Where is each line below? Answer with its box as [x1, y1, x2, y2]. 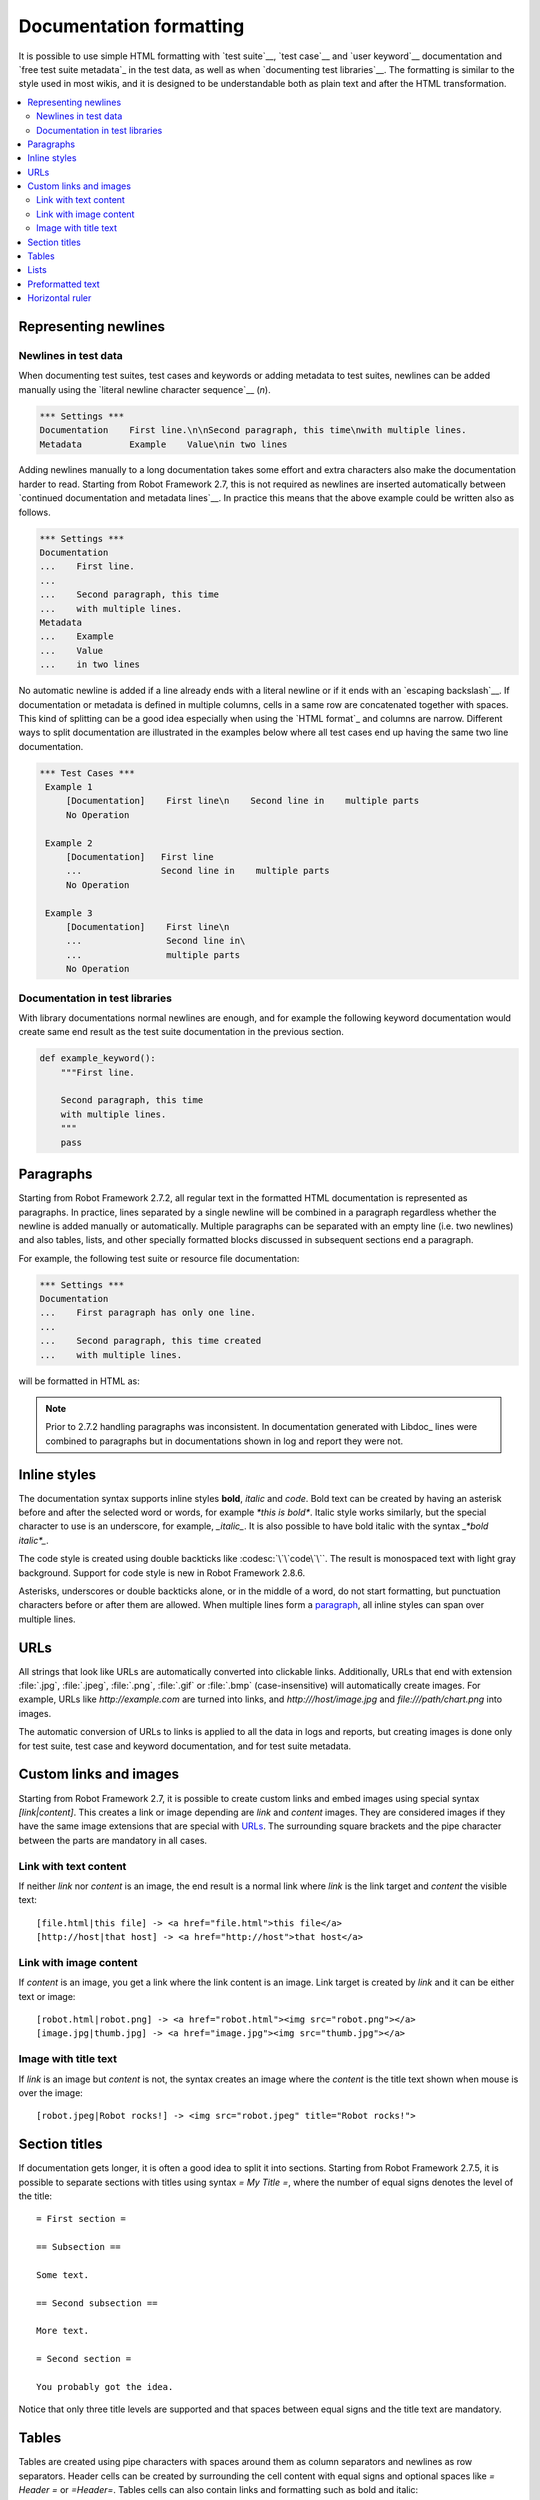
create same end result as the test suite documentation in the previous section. [18, 1026, 345, 1038]
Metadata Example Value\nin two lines [39, 438, 288, 450]
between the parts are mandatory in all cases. [18, 1834, 208, 1846]
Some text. [36, 2269, 90, 2280]
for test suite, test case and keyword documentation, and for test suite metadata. [18, 1740, 352, 1752]
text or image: [18, 1990, 76, 2002]
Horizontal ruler [27, 292, 92, 304]
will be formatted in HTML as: [18, 1375, 140, 1387]
